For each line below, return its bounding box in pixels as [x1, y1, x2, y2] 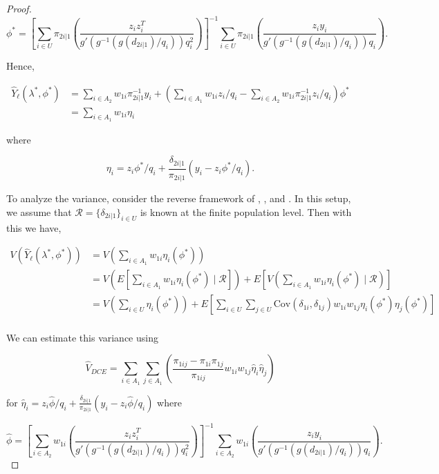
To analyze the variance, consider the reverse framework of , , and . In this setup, [6, 191, 351, 206]
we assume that [6, 205, 72, 219]
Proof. [6, 1, 32, 15]
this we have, [6, 220, 62, 235]
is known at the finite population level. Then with [140, 205, 352, 219]
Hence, [6, 59, 35, 73]
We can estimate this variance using [6, 330, 158, 344]
